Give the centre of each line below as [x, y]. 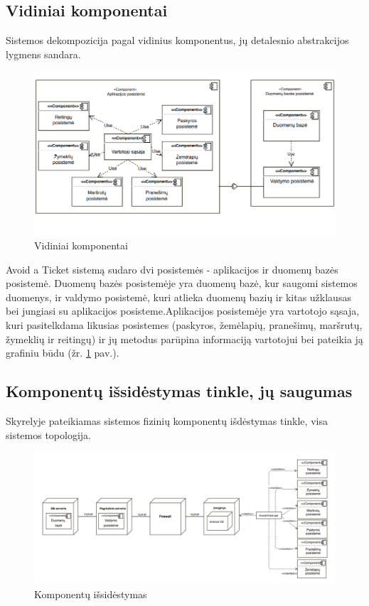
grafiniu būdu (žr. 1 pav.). [63, 353]
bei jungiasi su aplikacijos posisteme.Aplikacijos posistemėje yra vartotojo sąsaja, [183, 311]
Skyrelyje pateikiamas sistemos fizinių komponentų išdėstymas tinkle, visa [167, 420]
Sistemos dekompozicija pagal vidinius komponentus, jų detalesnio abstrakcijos [177, 40]
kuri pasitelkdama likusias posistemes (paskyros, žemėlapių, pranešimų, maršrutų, [184, 324]
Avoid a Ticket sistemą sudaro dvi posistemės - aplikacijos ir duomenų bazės [172, 269]
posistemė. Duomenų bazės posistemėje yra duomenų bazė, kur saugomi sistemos [182, 283]
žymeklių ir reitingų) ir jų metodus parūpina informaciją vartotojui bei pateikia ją [184, 339]
